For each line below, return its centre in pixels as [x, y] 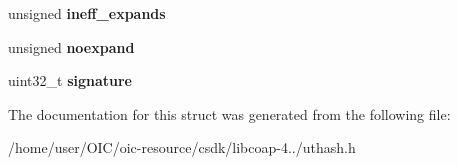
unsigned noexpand [71, 46]
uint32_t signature [70, 80]
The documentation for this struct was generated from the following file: [229, 113]
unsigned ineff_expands [87, 13]
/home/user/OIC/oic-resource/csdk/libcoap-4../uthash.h [182, 147]
